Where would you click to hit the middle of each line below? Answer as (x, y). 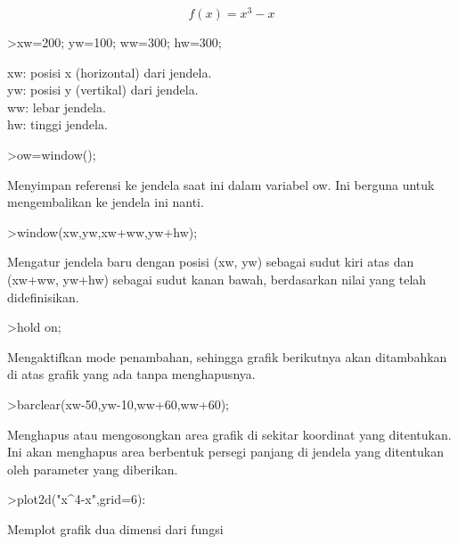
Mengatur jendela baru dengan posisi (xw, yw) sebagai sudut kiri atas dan (211, 262)
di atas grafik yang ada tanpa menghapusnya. (131, 374)
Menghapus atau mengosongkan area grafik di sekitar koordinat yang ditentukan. (229, 434)
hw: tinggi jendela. (57, 124)
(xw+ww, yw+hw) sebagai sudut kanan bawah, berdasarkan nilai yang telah (217, 280)
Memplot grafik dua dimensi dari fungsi (115, 528)
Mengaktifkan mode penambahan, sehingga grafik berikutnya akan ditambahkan (227, 356)
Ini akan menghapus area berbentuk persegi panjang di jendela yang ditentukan (225, 452)
